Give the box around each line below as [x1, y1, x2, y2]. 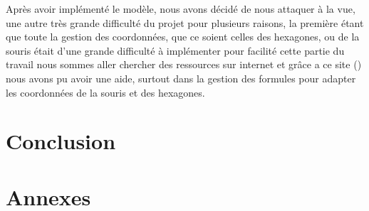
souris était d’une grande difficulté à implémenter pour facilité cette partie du [6, 43, 345, 58]
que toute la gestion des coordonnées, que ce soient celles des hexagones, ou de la [6, 29, 360, 44]
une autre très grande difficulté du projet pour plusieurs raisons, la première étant [6, 15, 364, 30]
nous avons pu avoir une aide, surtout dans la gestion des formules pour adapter [6, 70, 356, 85]
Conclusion [6, 126, 116, 156]
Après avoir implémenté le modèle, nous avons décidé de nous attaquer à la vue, [6, 1, 355, 16]
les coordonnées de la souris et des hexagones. [6, 85, 205, 99]
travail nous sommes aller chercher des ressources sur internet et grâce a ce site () [6, 57, 362, 72]
